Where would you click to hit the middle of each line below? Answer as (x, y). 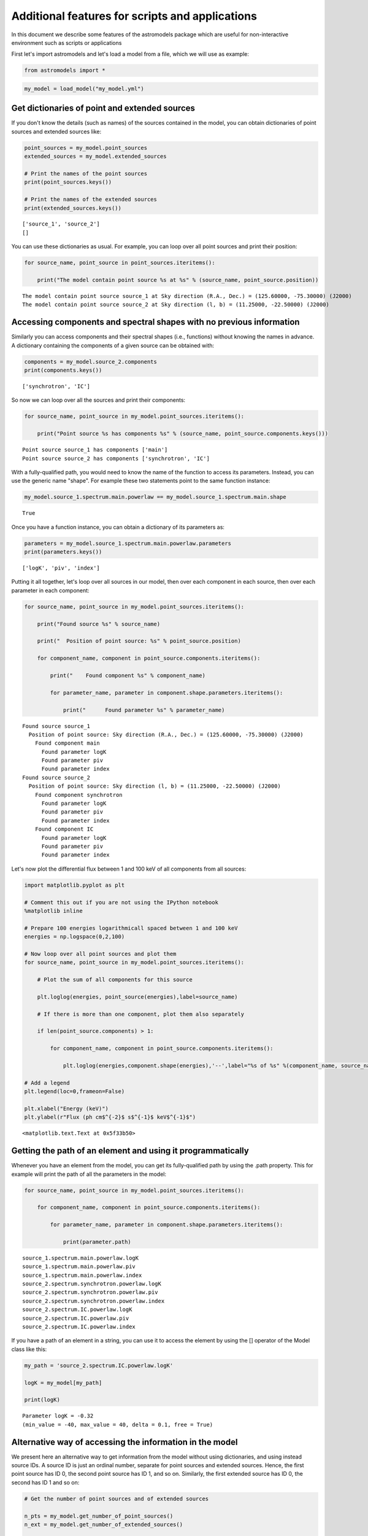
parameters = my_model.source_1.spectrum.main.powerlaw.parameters (128, 543)
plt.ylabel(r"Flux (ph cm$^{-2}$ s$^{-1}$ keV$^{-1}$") (110, 1117)
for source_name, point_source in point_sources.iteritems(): (120, 263)
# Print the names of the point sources (86, 173)
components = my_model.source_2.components (91, 362)
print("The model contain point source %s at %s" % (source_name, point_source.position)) (178, 280)
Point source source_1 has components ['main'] (95, 450)
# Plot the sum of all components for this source (115, 980)
